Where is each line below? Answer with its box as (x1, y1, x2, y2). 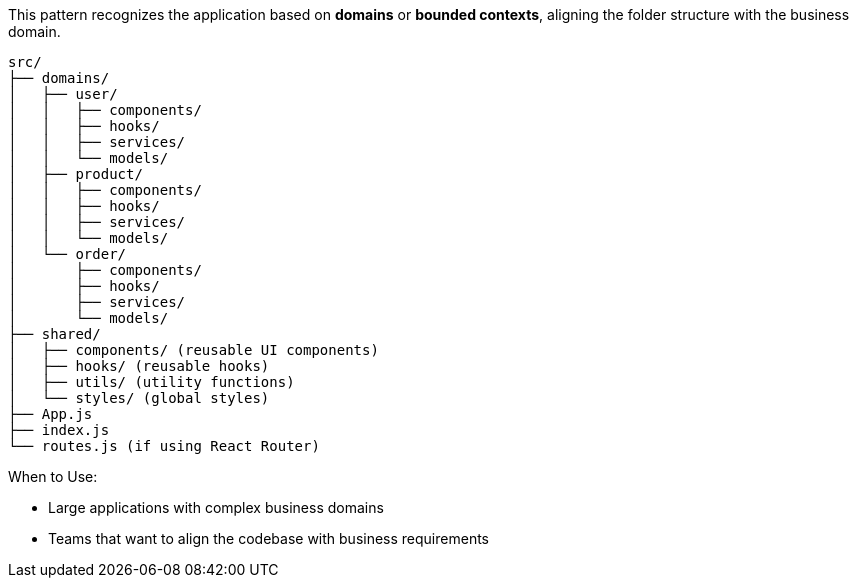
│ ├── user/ (8, 86, 118, 102)
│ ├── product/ (8, 166, 143, 182)
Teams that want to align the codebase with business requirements (48, 530, 489, 547)
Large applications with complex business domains (48, 499, 384, 516)
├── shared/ (8, 326, 101, 342)
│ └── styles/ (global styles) (8, 390, 270, 406)
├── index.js (8, 422, 110, 438)
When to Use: (8, 468, 98, 485)
